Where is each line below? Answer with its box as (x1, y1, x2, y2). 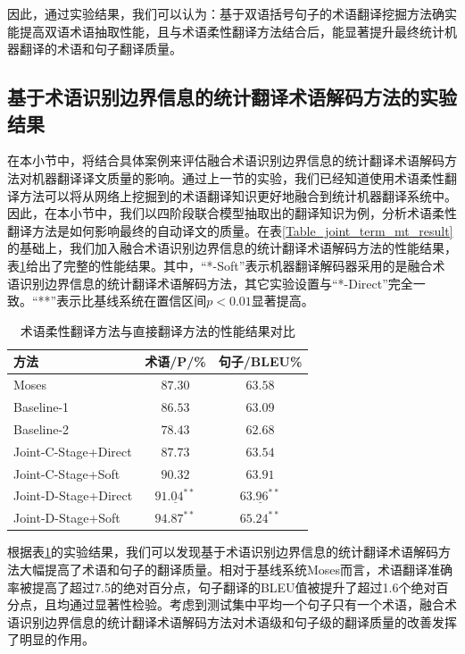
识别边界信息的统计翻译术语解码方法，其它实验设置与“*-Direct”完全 (19, 273, 413, 292)
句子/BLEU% (218, 352, 303, 371)
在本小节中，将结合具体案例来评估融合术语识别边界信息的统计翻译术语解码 (7, 151, 444, 170)
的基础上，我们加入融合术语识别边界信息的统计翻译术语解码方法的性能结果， (7, 239, 457, 257)
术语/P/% (145, 352, 206, 371)
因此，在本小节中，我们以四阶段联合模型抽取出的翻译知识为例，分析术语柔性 (7, 204, 457, 222)
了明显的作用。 (7, 630, 95, 649)
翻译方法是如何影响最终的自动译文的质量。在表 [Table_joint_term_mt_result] (7, 221, 453, 239)
